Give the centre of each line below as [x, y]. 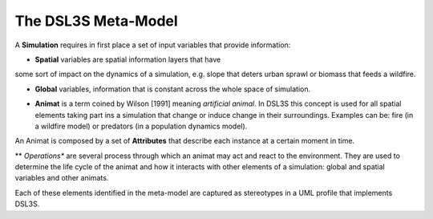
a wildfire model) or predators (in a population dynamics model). [141, 126]
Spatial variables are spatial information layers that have [128, 59]
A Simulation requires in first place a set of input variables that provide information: [153, 45]
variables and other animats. [62, 178]
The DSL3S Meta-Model [96, 21]
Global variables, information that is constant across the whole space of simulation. [173, 89]
